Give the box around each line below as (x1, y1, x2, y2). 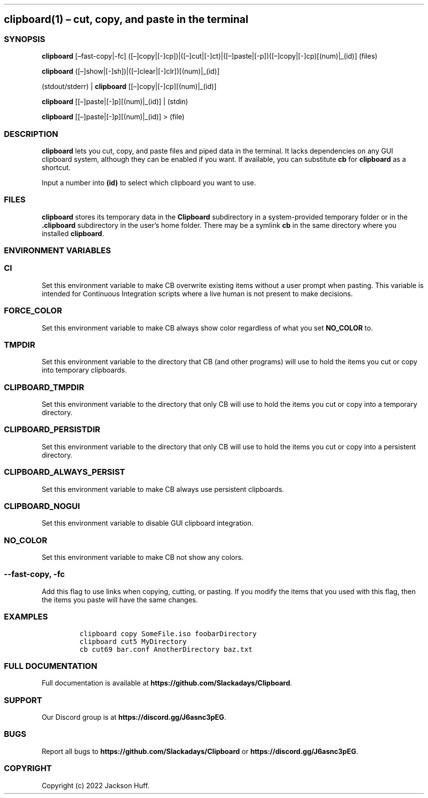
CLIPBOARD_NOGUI (4, 501, 80, 511)
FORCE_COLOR (4, 306, 62, 316)
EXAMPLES (4, 612, 48, 622)
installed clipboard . (42, 229, 104, 238)
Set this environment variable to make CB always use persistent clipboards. (42, 485, 284, 493)
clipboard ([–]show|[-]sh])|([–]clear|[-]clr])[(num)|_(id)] (42, 67, 220, 76)
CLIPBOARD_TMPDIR (4, 382, 85, 392)
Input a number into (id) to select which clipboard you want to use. (42, 178, 256, 187)
